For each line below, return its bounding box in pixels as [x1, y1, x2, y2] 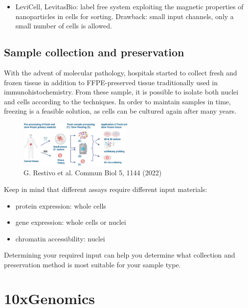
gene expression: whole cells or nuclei [15, 217, 126, 227]
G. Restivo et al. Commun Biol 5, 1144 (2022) [23, 167, 162, 178]
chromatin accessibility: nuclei [15, 233, 105, 243]
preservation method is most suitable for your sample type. [4, 259, 181, 269]
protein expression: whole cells [15, 200, 106, 211]
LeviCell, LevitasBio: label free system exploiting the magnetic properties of [15, 1, 244, 11]
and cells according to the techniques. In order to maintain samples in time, [4, 96, 231, 106]
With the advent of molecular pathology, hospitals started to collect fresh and [4, 67, 237, 77]
